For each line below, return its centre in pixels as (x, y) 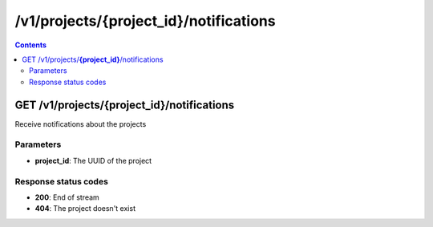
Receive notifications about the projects (81, 124)
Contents (31, 45)
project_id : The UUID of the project (93, 160)
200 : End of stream (67, 197)
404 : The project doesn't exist (85, 209)
